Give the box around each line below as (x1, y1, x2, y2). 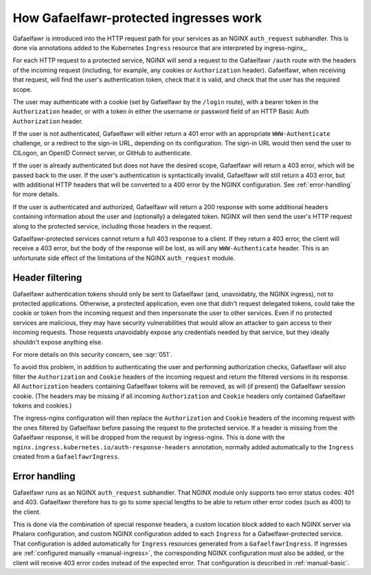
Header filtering (12, 272, 82, 283)
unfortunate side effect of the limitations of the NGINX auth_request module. (12, 254, 236, 262)
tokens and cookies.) (12, 401, 72, 410)
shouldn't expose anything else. (12, 338, 103, 346)
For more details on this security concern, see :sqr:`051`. (12, 351, 173, 358)
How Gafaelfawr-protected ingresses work (12, 10, 262, 25)
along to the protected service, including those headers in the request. (12, 222, 212, 230)
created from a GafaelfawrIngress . (12, 452, 120, 460)
